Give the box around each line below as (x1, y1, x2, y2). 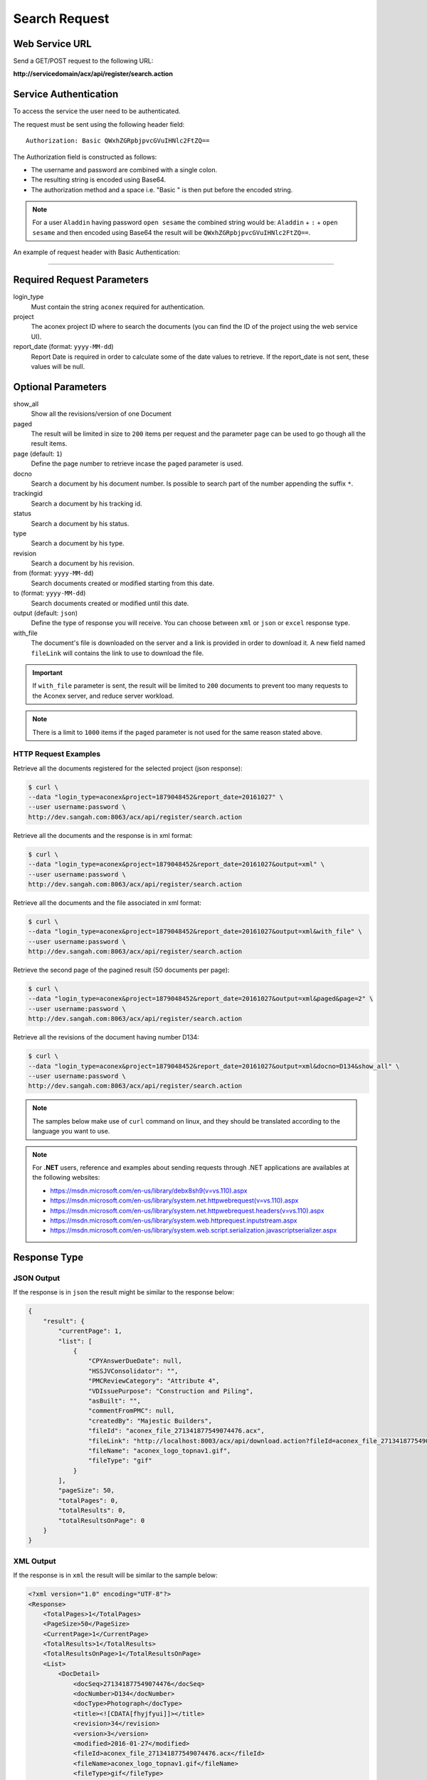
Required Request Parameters (13, 274, 149, 286)
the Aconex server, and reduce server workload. (32, 691, 174, 700)
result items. (31, 439, 68, 448)
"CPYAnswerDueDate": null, (88, 1357, 183, 1365)
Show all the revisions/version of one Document (31, 409, 172, 418)
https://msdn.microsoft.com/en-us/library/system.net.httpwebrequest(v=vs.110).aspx (50, 1196, 299, 1205)
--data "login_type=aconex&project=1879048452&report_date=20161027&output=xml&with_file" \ (28, 928, 362, 936)
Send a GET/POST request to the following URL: (13, 57, 154, 66)
